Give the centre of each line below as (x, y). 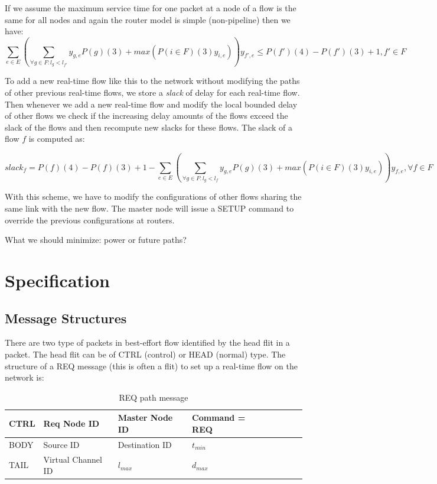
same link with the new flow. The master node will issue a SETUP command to (149, 208)
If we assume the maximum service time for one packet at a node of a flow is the (151, 8)
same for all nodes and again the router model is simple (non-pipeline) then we (148, 19)
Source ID (61, 444)
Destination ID (145, 444)
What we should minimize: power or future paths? (96, 240)
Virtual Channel (73, 459)
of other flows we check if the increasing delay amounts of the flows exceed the (146, 116)
